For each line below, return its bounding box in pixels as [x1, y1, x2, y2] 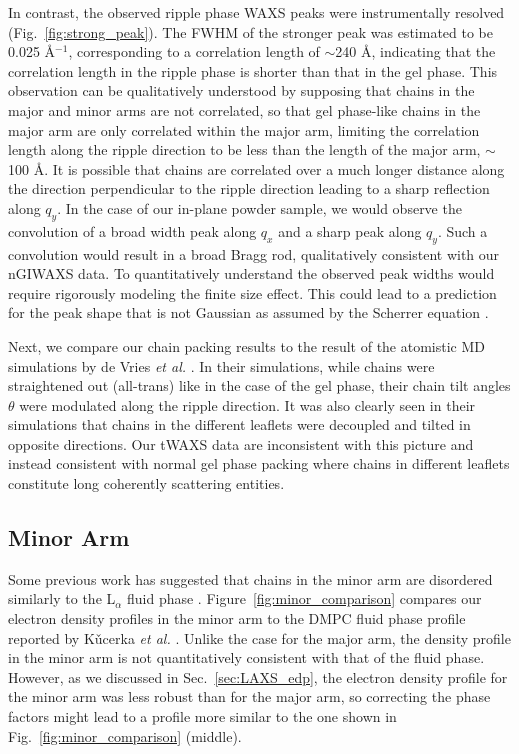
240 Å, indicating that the [335, 41, 496, 62]
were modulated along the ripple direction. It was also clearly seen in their [19, 394, 476, 415]
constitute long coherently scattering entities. [8, 473, 285, 494]
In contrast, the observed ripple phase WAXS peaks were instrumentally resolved [8, 2, 505, 22]
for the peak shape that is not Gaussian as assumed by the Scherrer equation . [8, 302, 489, 323]
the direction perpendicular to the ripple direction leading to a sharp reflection [8, 178, 490, 199]
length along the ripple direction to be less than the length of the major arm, [8, 139, 481, 160]
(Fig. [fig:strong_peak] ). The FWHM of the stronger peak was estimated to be [8, 21, 493, 42]
